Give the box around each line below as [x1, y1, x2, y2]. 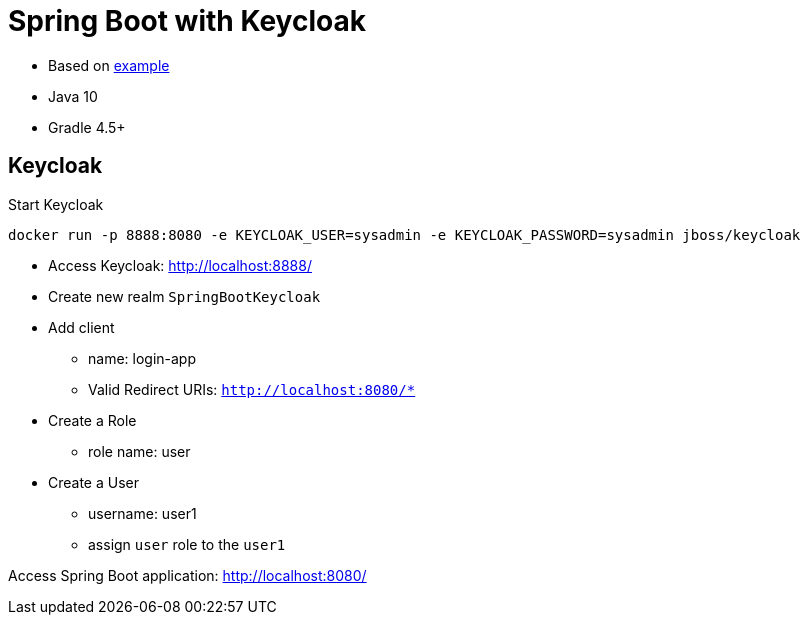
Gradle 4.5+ [48, 118, 126, 136]
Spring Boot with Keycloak [8, 4, 366, 38]
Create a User [48, 473, 140, 491]
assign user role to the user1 [88, 535, 286, 553]
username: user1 [88, 504, 197, 522]
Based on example [48, 56, 170, 74]
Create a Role [48, 411, 137, 429]
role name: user [88, 442, 191, 460]
